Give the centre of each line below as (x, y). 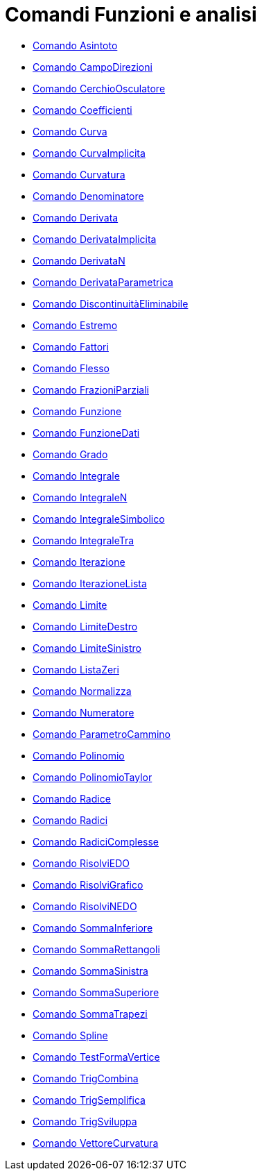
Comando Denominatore (88, 196)
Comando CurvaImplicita (89, 153)
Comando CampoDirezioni (93, 67)
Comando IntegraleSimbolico (99, 519)
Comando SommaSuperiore (96, 992)
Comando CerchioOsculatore (99, 88)
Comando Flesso (71, 368)
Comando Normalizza (82, 691)
